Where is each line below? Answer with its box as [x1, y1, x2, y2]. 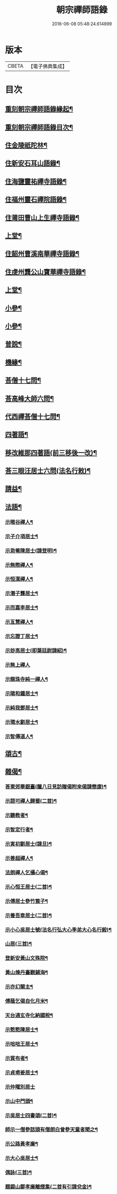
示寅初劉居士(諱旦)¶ [5, 841, 52, 847]
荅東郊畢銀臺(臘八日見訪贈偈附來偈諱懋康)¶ [5, 783, 107, 790]
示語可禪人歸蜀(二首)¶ [5, 797, 57, 804]
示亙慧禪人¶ [5, 619, 33, 625]
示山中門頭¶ [5, 1098, 33, 1104]
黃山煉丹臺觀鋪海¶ [5, 969, 48, 976]
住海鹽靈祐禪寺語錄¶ [5, 177, 67, 186]
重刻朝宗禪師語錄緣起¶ [5, 105, 73, 114]
